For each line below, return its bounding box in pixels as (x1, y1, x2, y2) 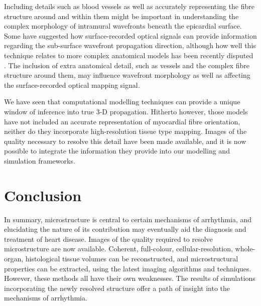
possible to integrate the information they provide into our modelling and (4, 145, 230, 156)
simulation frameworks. (4, 155, 75, 166)
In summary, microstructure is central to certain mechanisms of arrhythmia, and (4, 214, 252, 224)
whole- (235, 243, 255, 254)
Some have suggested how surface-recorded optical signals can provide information (4, 30, 257, 41)
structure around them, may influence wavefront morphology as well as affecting (4, 70, 250, 80)
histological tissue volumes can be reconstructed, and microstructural (25, 253, 238, 263)
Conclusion (4, 185, 82, 205)
